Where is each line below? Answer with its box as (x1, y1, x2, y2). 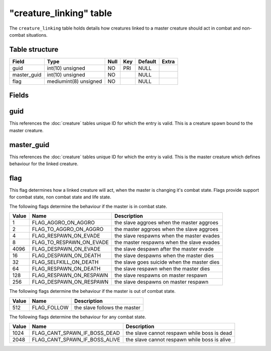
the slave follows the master (74, 304, 141, 311)
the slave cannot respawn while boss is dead (125, 329, 232, 336)
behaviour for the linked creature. (9, 161, 79, 167)
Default (138, 58, 157, 65)
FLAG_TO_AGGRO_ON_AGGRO (32, 226, 104, 233)
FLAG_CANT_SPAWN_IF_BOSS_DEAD (32, 329, 120, 336)
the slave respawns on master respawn (114, 272, 208, 279)
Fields (9, 91, 29, 100)
